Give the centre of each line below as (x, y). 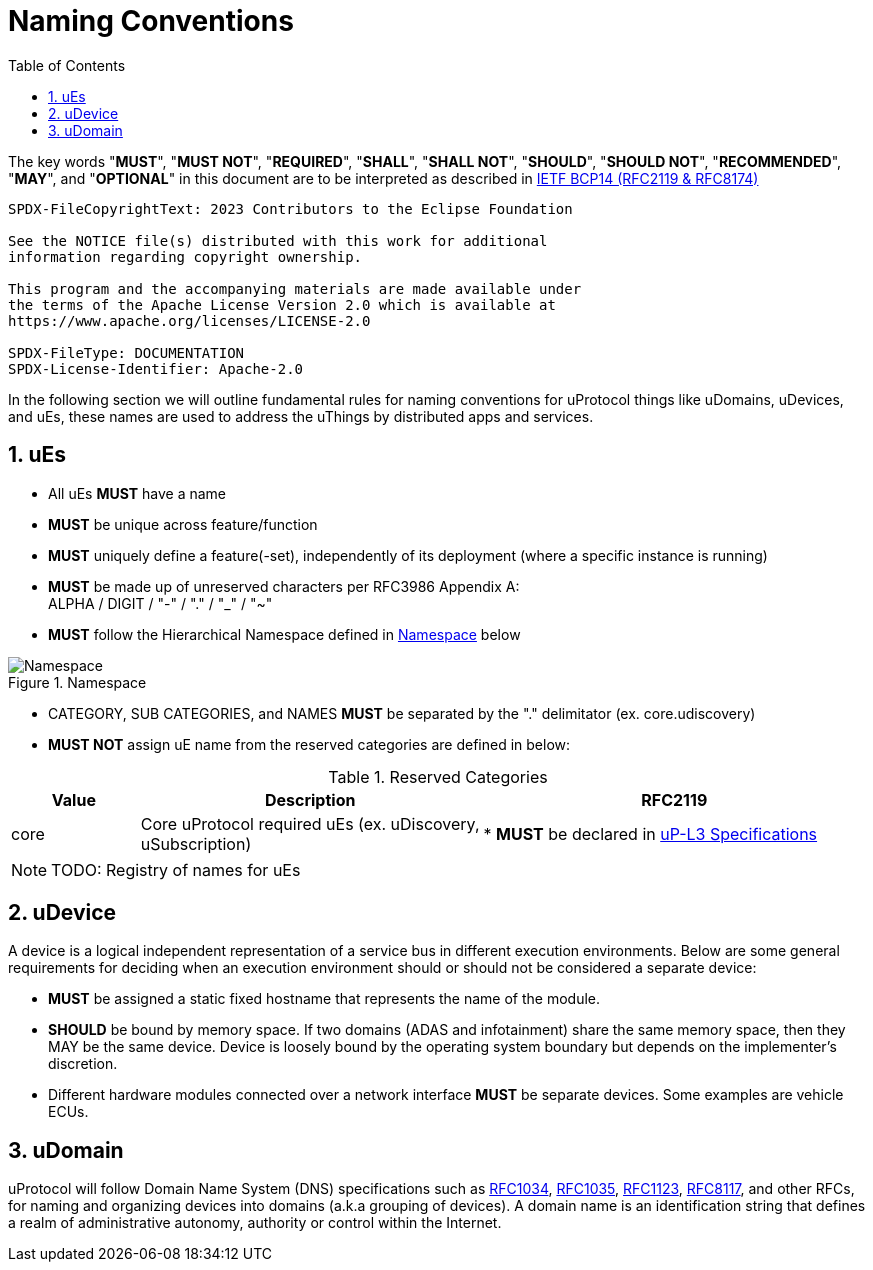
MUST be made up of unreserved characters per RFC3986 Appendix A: (284, 586)
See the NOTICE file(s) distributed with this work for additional (278, 240)
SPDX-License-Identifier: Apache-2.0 (156, 368)
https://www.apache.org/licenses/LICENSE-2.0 (189, 320)
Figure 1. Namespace (77, 682)
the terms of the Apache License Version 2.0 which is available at (282, 304)
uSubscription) (196, 843)
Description (310, 799)
